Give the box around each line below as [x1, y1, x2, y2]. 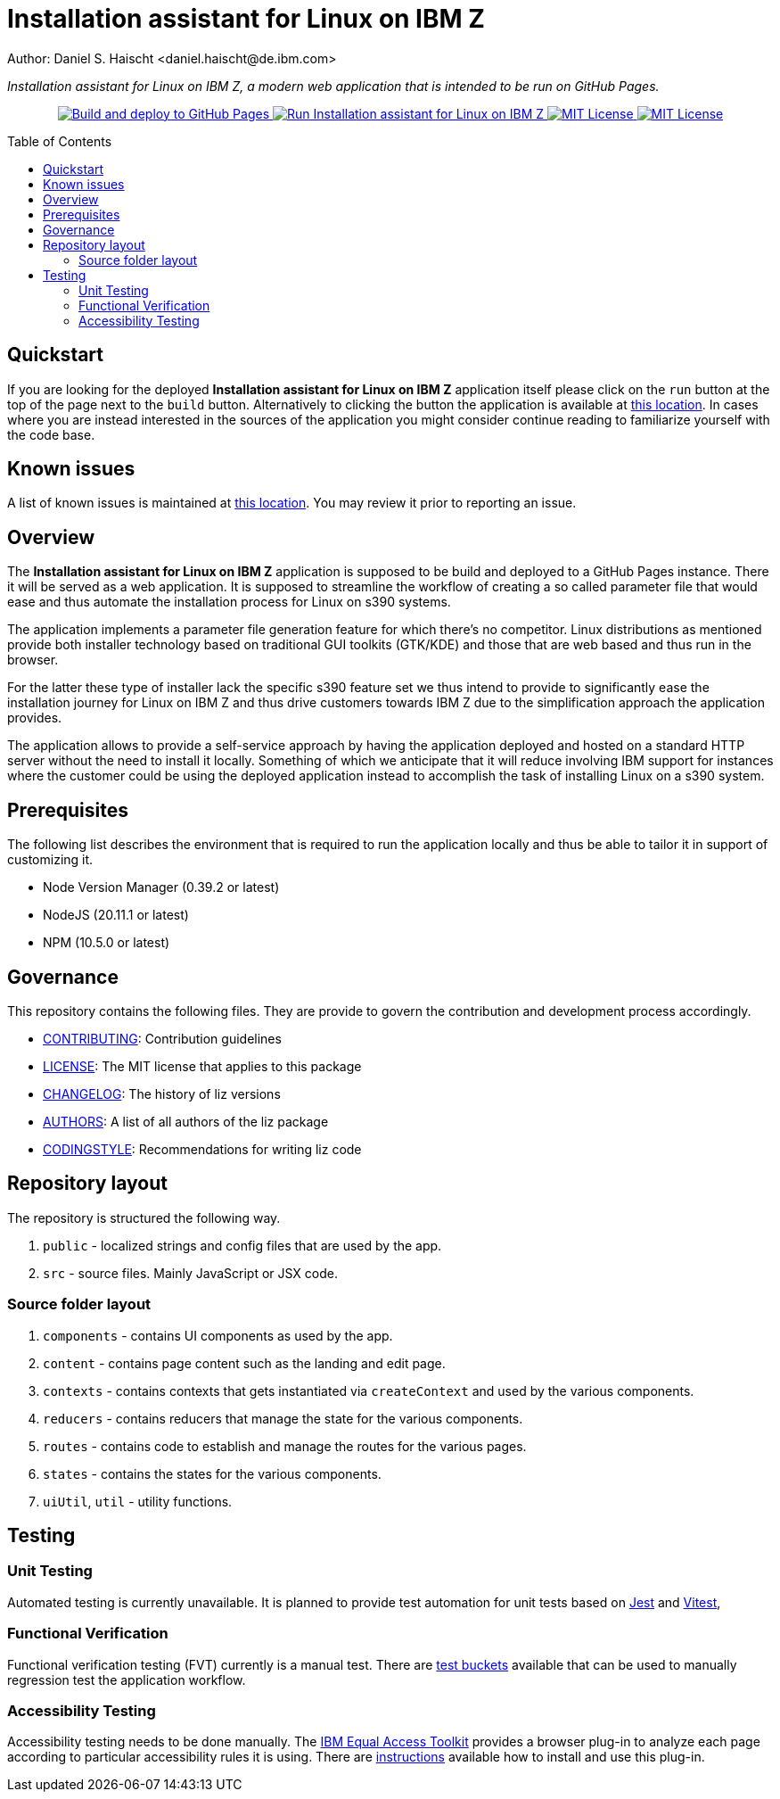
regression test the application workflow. [7, 1671, 246, 1688]
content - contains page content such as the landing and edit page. [43, 1355, 446, 1371]
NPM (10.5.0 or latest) [43, 935, 170, 951]
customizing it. [7, 852, 94, 868]
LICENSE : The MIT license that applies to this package [43, 1058, 362, 1074]
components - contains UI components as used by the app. [43, 1327, 393, 1343]
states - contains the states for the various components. [43, 1465, 382, 1481]
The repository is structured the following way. [7, 1209, 281, 1225]
